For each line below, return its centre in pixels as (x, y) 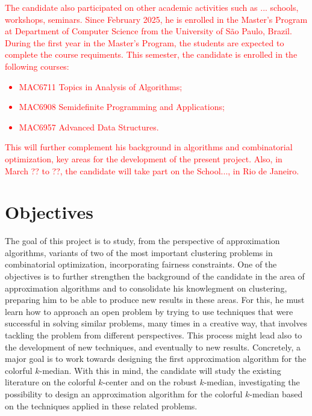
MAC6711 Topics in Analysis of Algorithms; (101, 86)
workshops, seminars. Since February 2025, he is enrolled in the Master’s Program (156, 19)
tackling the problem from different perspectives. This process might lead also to (154, 335)
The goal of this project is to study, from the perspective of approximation (142, 241)
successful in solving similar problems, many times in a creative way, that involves (156, 323)
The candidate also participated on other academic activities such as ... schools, (152, 7)
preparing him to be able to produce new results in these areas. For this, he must (155, 300)
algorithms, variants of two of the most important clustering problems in (139, 252)
